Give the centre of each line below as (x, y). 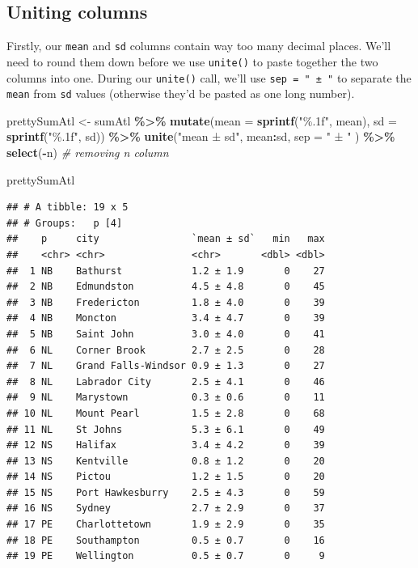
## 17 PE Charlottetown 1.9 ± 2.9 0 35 (166, 525)
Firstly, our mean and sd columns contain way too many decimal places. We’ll (199, 46)
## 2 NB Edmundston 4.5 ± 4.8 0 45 (166, 287)
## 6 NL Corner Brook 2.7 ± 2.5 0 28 (166, 350)
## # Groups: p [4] (65, 223)
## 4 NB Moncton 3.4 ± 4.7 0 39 (166, 318)
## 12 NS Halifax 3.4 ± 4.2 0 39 (166, 445)
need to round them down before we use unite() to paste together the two (192, 61)
